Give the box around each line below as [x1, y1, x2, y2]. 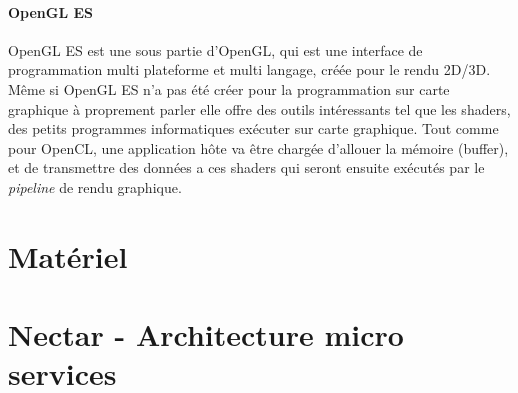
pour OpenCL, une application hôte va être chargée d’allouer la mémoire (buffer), [8, 137, 509, 158]
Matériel [8, 235, 128, 276]
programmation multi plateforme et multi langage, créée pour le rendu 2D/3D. [8, 59, 491, 80]
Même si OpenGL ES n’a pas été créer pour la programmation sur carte [8, 78, 450, 99]
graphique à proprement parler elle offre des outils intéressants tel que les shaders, [8, 98, 511, 119]
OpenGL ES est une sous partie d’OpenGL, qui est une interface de [8, 39, 423, 60]
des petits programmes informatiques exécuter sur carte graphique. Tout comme [8, 118, 499, 139]
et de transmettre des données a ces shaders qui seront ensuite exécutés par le [8, 157, 485, 178]
